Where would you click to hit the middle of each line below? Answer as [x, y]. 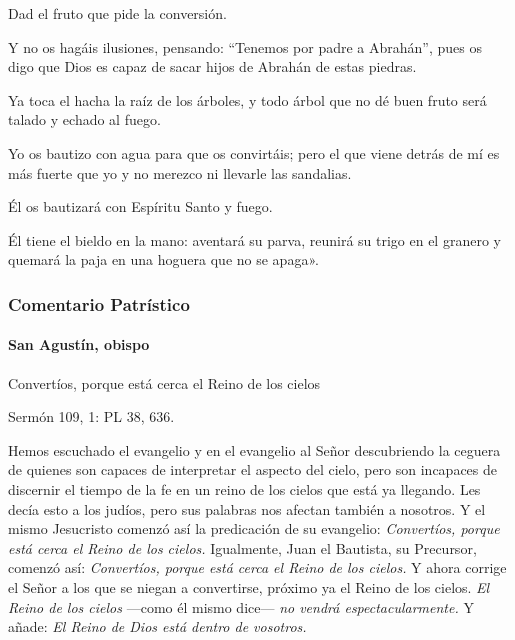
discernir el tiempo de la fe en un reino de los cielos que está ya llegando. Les [244, 488]
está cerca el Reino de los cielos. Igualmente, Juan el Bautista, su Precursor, [242, 547]
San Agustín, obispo [79, 344]
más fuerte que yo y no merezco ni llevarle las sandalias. [180, 172]
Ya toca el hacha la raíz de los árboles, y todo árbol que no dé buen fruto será [247, 99]
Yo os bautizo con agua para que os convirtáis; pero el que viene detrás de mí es [254, 152]
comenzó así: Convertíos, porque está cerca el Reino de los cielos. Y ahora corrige [257, 567]
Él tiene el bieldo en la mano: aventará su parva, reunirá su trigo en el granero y [254, 239]
